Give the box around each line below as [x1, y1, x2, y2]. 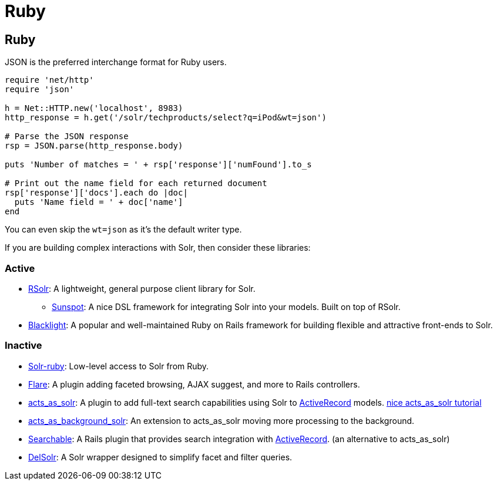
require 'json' [5, 85, 75, 95]
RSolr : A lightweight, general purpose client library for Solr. [28, 283, 256, 294]
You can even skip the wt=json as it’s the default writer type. [5, 224, 242, 235]
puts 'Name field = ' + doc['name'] [14, 197, 183, 207]
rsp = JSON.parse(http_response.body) [5, 141, 183, 151]
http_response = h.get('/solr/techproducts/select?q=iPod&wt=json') [5, 113, 327, 123]
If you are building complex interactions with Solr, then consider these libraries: [5, 242, 311, 253]
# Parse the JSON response [5, 132, 129, 142]
